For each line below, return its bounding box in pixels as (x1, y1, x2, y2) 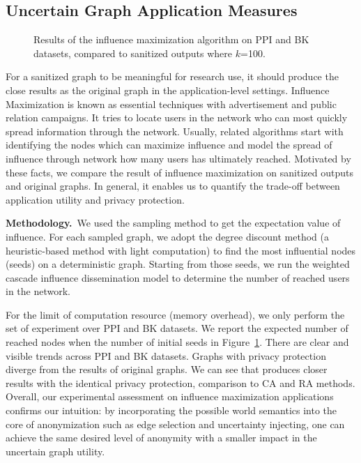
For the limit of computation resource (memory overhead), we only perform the (6, 307, 345, 321)
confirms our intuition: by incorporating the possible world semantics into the (6, 403, 337, 418)
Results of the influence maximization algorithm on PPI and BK (33, 32, 309, 47)
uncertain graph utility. (6, 443, 105, 458)
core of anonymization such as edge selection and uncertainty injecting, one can (6, 416, 345, 431)
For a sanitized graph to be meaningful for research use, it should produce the (6, 69, 339, 84)
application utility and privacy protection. (6, 192, 185, 206)
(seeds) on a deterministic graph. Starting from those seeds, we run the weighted (6, 257, 350, 271)
